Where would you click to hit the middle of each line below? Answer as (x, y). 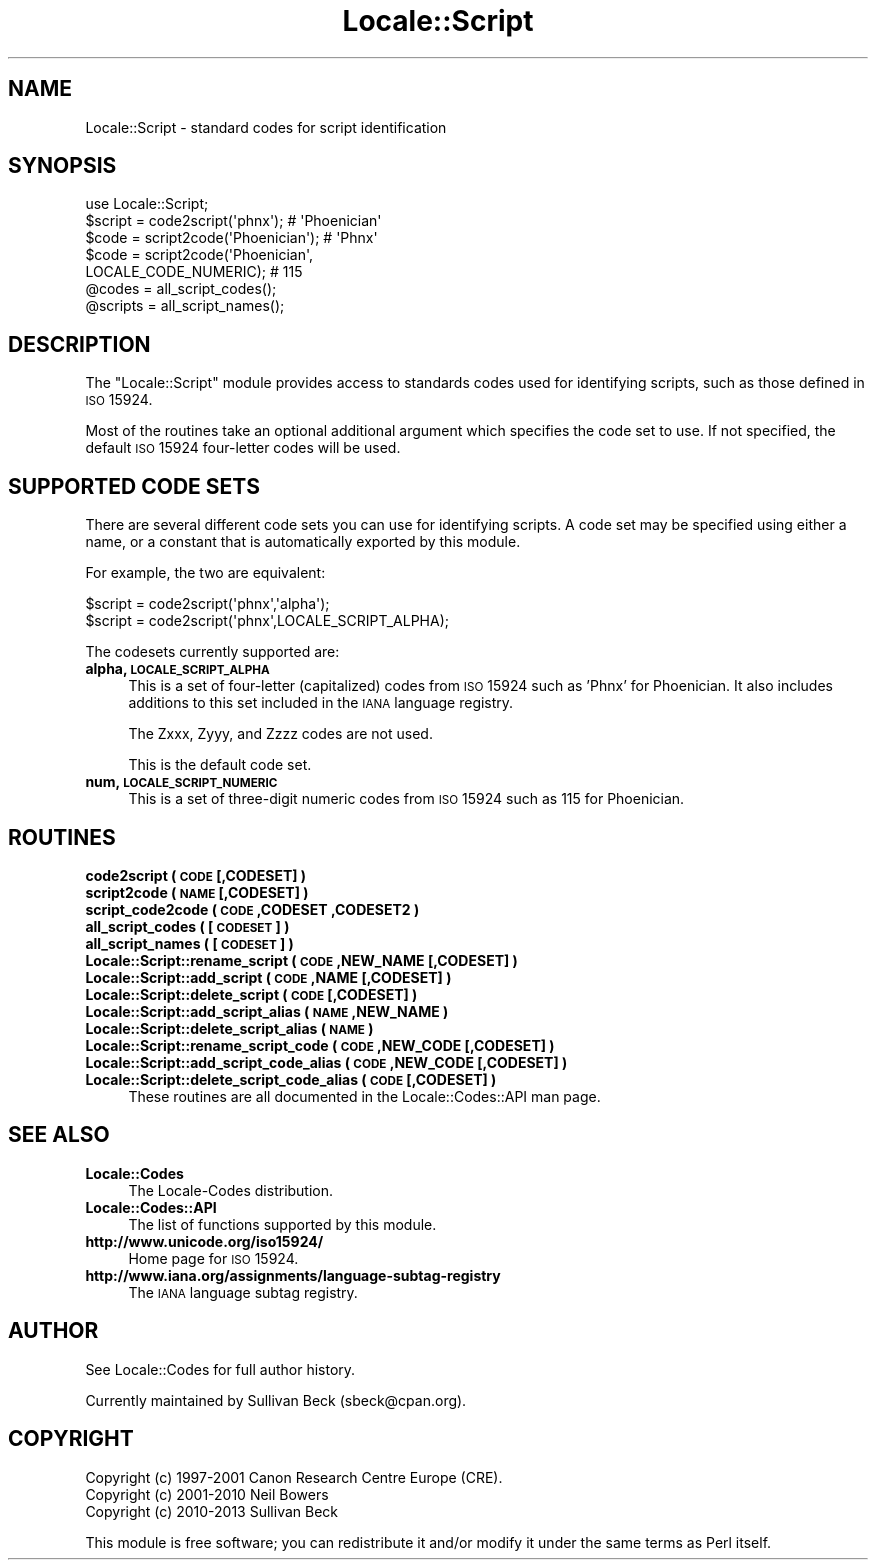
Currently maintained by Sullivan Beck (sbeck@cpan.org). (276, 1400)
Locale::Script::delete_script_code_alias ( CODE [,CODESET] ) (291, 1079)
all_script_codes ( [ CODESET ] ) (187, 926)
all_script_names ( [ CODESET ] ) (189, 943)
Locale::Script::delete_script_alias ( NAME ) (229, 1028)
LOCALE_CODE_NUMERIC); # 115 (194, 272)
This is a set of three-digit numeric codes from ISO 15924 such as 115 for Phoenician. (406, 799)
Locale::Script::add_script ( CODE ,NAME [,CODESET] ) (268, 977)
